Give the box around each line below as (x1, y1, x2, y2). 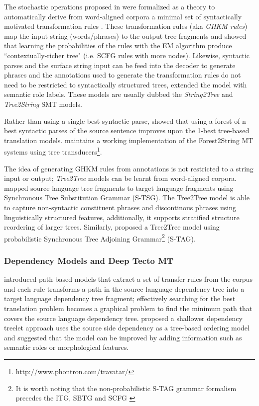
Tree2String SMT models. (4, 98, 82, 109)
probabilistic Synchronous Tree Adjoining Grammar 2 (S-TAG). (4, 232, 196, 244)
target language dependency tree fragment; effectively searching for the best (4, 293, 236, 304)
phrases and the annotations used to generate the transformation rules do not (4, 70, 241, 80)
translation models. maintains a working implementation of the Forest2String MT (4, 135, 254, 145)
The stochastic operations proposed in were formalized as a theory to (4, 1, 215, 11)
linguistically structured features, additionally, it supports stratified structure (4, 212, 240, 222)
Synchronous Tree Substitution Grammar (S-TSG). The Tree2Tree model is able (4, 192, 250, 203)
